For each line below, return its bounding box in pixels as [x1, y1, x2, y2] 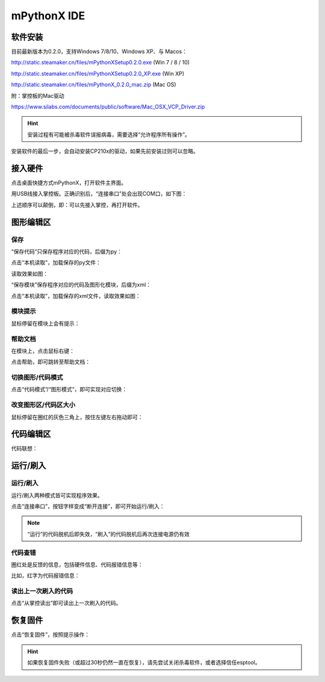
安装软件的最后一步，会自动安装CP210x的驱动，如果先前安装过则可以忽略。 [11, 147, 199, 155]
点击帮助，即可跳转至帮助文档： [11, 358, 90, 365]
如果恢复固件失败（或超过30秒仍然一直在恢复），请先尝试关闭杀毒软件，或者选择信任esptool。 [27, 659, 261, 666]
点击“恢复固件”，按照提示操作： [11, 631, 90, 638]
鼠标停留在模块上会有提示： [11, 320, 80, 327]
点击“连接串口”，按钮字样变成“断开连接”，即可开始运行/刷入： [11, 503, 165, 510]
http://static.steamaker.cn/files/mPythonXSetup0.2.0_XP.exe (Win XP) [11, 70, 185, 77]
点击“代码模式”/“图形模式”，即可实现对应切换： [11, 386, 128, 393]
